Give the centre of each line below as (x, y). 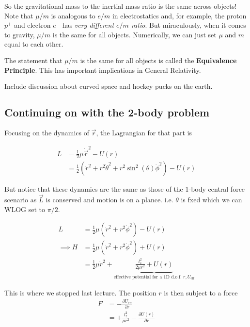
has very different (88, 25)
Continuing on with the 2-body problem (107, 112)
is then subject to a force (201, 292)
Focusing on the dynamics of (47, 132)
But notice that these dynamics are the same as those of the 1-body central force (125, 189)
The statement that (33, 60)
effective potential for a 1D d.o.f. (148, 277)
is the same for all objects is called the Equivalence (158, 60)
